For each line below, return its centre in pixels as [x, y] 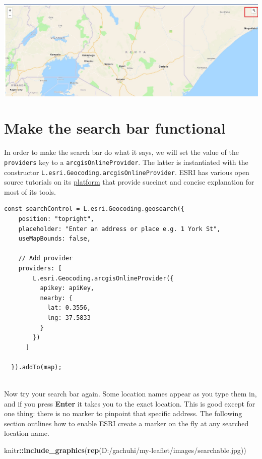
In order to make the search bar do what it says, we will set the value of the [121, 152]
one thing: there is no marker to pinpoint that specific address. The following [123, 413]
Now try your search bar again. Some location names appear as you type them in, [130, 394]
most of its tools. [30, 191]
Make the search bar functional [115, 128]
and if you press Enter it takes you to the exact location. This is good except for [130, 403]
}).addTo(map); [37, 367]
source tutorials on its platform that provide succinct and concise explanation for [129, 182]
